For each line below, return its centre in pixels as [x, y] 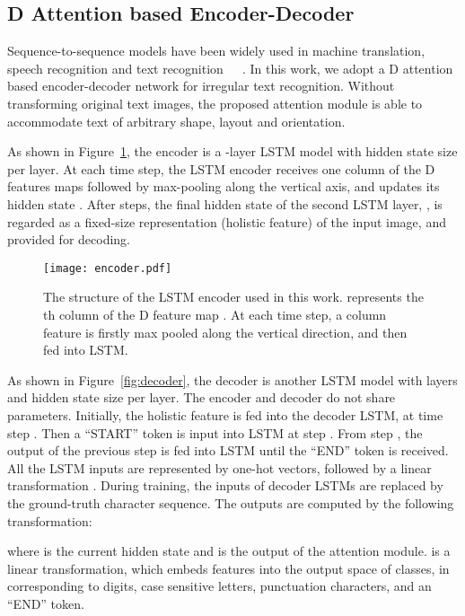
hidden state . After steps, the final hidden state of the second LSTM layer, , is [225, 203]
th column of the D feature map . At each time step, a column [215, 314]
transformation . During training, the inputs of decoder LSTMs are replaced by [225, 485]
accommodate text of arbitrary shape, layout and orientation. [176, 121]
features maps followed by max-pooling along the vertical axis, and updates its [224, 186]
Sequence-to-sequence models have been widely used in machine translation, [216, 51]
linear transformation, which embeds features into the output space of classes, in [228, 568]
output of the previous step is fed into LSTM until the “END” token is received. [228, 450]
